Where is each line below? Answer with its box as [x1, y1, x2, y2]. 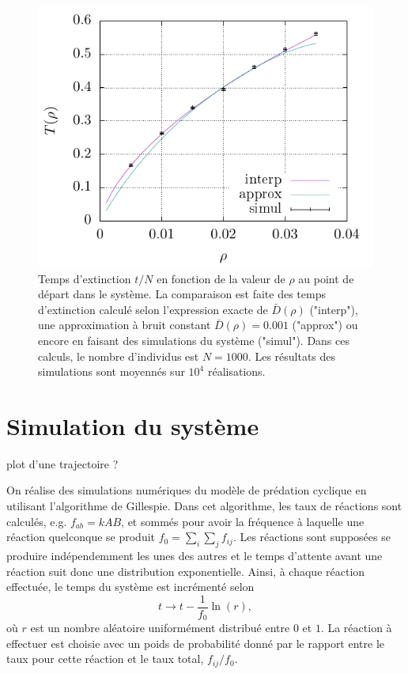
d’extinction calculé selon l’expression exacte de [38, 301, 268, 317]
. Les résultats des [247, 347, 336, 364]
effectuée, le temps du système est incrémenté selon [6, 578, 255, 595]
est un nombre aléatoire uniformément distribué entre [30, 619, 290, 636]
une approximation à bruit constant [38, 316, 211, 333]
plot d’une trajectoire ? [6, 455, 119, 471]
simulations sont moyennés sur [38, 363, 185, 380]
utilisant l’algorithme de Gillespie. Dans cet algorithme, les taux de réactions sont [6, 498, 402, 514]
